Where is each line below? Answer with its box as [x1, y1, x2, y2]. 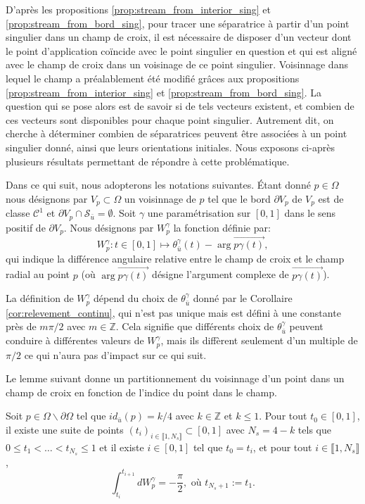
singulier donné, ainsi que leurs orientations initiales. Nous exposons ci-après [6, 139, 335, 154]
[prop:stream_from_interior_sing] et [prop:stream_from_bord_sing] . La [6, 84, 321, 99]
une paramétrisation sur [147, 206, 251, 220]
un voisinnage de [124, 191, 196, 206]
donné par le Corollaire [193, 291, 293, 305]
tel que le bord [207, 191, 271, 206]
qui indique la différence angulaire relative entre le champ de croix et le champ [6, 251, 345, 265]
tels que [297, 422, 331, 437]
